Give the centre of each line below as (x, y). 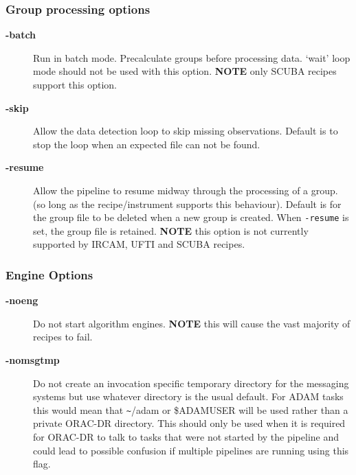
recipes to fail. (63, 337)
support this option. (75, 84)
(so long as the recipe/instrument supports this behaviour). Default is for (187, 204)
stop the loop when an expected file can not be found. (147, 144)
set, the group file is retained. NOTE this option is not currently (171, 230)
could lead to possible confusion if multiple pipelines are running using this (191, 450)
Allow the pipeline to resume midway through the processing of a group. (186, 190)
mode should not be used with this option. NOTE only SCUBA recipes (185, 71)
